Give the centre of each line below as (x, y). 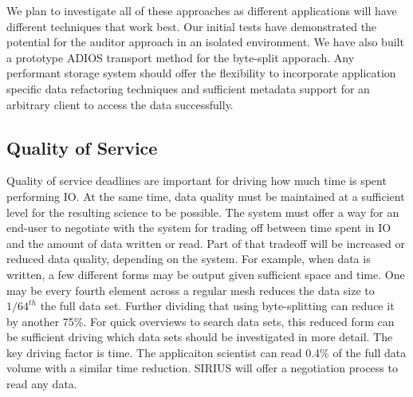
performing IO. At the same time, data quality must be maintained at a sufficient (206, 196)
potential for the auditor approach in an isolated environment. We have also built (205, 42)
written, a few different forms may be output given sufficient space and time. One (206, 274)
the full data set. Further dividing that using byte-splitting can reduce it (217, 306)
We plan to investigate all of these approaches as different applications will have (202, 10)
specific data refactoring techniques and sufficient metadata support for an (188, 88)
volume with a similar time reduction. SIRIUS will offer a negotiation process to (202, 368)
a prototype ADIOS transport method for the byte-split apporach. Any (181, 57)
